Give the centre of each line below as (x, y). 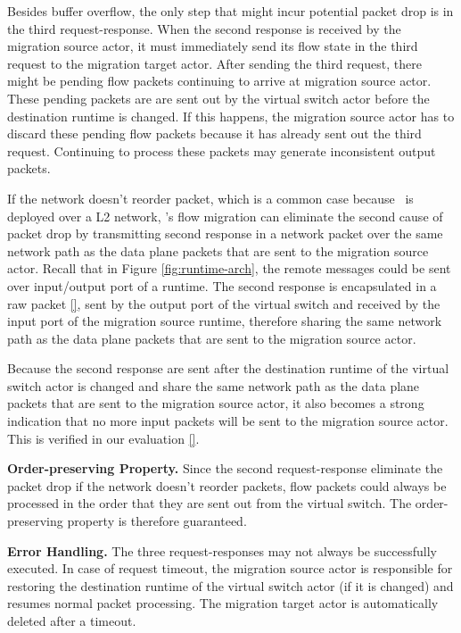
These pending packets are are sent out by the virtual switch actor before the (218, 98)
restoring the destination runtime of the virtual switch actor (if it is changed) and (230, 585)
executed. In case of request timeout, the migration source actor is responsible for (230, 568)
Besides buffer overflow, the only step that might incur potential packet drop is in (230, 11)
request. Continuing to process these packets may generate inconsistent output (222, 150)
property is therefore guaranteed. (157, 521)
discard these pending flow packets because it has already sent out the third (214, 133)
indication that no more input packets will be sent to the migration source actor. (228, 421)
